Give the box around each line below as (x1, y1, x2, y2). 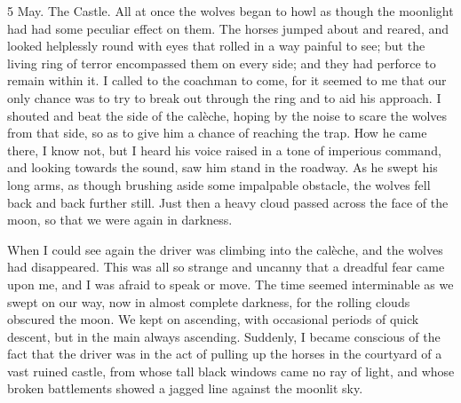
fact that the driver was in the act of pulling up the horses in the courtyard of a (7, 344, 442, 363)
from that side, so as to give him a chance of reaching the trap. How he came (7, 123, 427, 142)
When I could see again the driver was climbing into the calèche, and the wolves (7, 240, 443, 258)
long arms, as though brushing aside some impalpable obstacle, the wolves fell (7, 175, 431, 194)
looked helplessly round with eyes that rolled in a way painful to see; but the (7, 36, 425, 55)
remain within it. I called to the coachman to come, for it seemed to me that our (7, 71, 447, 90)
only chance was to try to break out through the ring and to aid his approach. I (7, 88, 441, 107)
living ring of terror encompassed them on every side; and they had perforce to (7, 53, 436, 72)
